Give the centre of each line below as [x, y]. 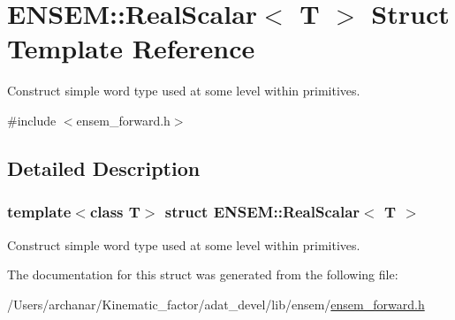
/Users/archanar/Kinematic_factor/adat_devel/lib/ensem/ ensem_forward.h [216, 304]
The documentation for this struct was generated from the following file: [203, 274]
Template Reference [131, 48]
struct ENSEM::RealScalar [262, 212]
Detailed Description [104, 168]
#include [32, 120]
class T [115, 212]
